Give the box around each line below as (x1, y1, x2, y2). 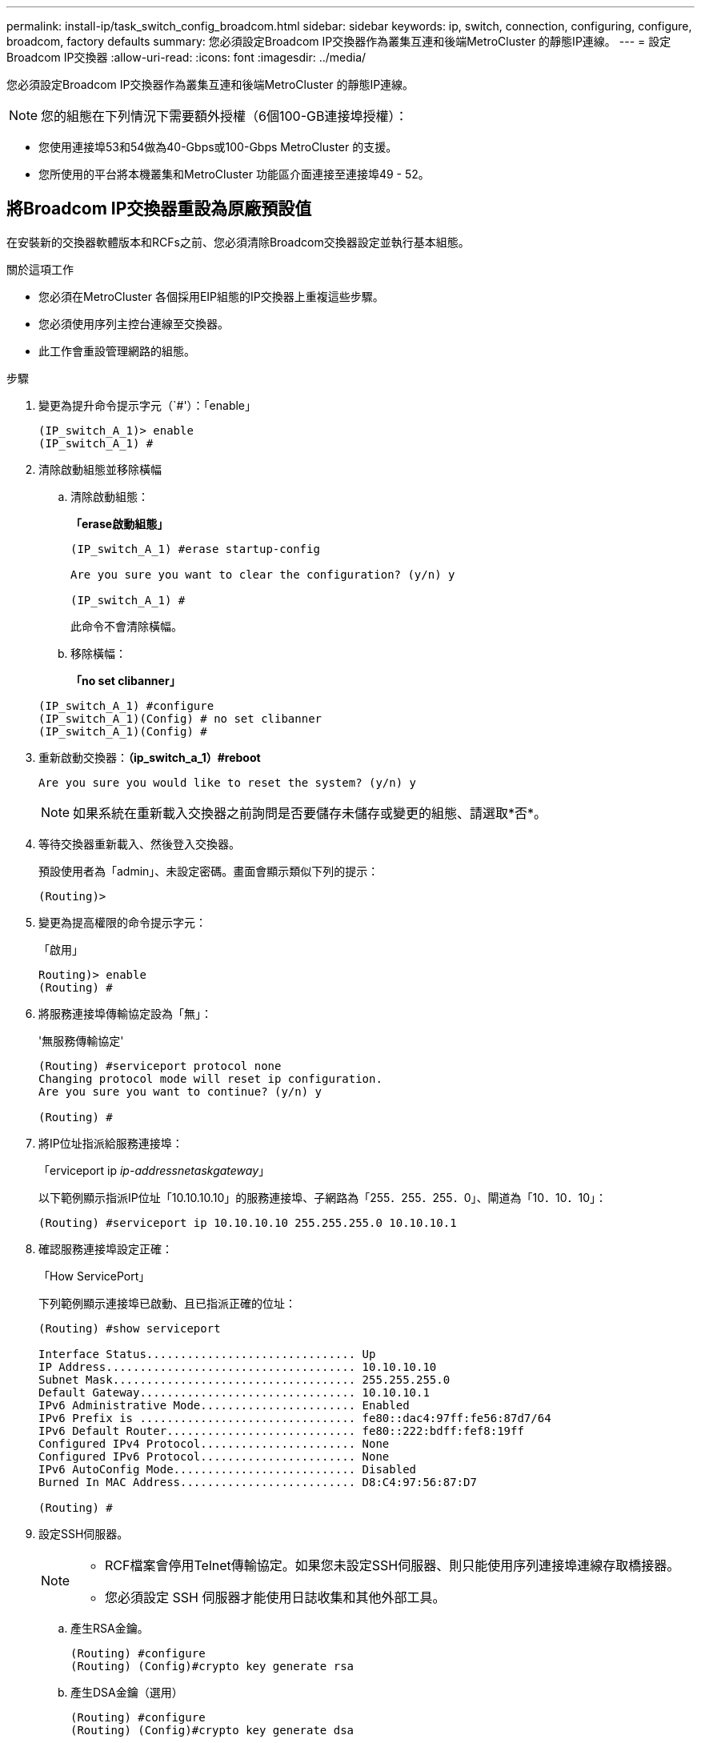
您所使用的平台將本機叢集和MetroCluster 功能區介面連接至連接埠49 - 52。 (38, 167, 430, 181)
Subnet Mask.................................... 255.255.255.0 (38, 1372, 451, 1386)
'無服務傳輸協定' (38, 1033, 124, 1048)
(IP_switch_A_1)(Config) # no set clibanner (38, 711, 322, 725)
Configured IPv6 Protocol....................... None (38, 1449, 390, 1463)
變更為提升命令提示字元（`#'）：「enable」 (38, 398, 257, 412)
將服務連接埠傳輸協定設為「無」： (38, 1006, 212, 1020)
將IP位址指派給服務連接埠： (38, 1136, 183, 1150)
